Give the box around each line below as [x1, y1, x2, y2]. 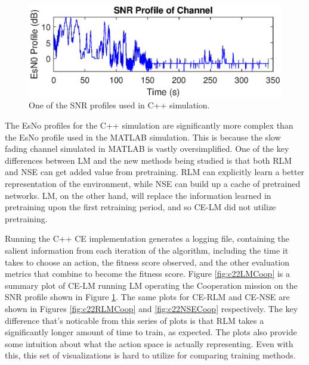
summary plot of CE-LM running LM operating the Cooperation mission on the [5, 279, 298, 291]
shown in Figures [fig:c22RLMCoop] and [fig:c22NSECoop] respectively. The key [5, 302, 298, 314]
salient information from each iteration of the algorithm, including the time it [5, 244, 289, 256]
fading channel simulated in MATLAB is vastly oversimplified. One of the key [5, 142, 289, 155]
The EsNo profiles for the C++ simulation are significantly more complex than [5, 119, 293, 132]
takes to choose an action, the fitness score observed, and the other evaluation [5, 255, 289, 268]
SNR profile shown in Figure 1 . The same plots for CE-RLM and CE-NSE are [5, 291, 290, 303]
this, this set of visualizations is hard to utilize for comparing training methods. [5, 349, 296, 361]
